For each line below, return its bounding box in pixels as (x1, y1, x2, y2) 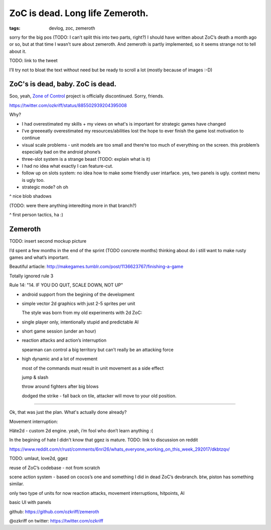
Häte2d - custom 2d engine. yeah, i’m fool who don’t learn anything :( (9, 428, 153, 434)
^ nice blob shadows (9, 193, 52, 199)
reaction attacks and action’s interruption (22, 337, 107, 344)
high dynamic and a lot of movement (22, 356, 98, 362)
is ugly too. (22, 177, 45, 183)
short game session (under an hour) (22, 328, 96, 334)
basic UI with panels (9, 499, 51, 505)
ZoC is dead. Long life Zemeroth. (9, 8, 149, 19)
